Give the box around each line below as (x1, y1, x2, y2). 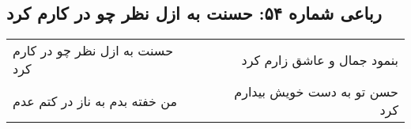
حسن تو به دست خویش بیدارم (234, 82, 398, 101)
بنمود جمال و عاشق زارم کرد (241, 50, 398, 69)
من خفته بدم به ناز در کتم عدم (13, 91, 178, 110)
